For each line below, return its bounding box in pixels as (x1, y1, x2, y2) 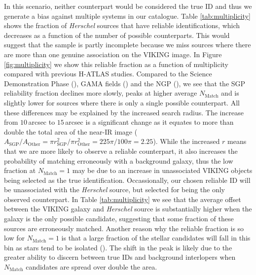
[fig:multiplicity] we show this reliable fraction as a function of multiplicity (4, 59, 228, 69)
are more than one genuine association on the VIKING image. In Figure (4, 49, 222, 59)
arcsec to (28, 117, 55, 127)
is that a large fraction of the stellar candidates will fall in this (61, 233, 251, 243)
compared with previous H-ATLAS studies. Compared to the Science (4, 69, 212, 79)
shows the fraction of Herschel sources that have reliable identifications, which (4, 20, 240, 31)
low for (4, 233, 25, 243)
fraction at (4, 165, 36, 175)
